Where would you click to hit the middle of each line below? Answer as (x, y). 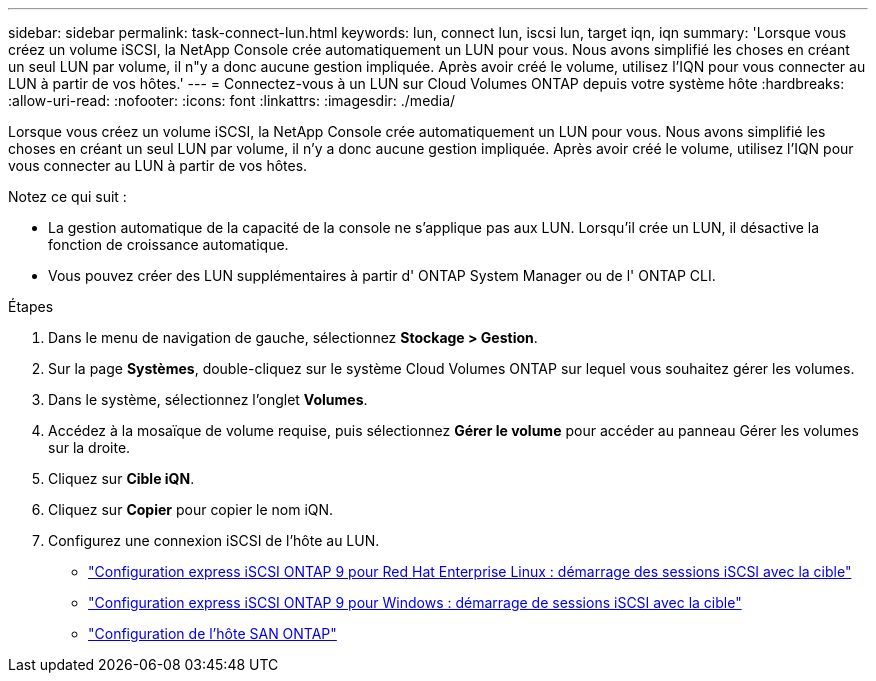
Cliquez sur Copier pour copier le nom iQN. (191, 509)
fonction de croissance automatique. (168, 244)
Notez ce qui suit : (67, 196)
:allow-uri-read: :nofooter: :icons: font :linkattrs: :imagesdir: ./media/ (232, 100)
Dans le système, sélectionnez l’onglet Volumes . (208, 399)
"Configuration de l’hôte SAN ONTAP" (212, 633)
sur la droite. (89, 447)
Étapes (31, 306)
